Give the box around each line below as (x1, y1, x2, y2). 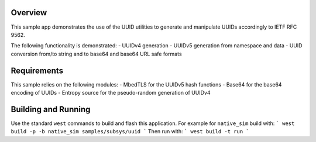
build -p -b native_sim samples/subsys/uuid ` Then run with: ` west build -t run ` (11, 128, 249, 135)
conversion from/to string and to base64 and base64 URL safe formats (11, 50, 182, 57)
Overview (11, 8, 47, 18)
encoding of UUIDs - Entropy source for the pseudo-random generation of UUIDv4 (11, 89, 211, 96)
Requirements (11, 65, 64, 75)
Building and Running (11, 104, 91, 114)
